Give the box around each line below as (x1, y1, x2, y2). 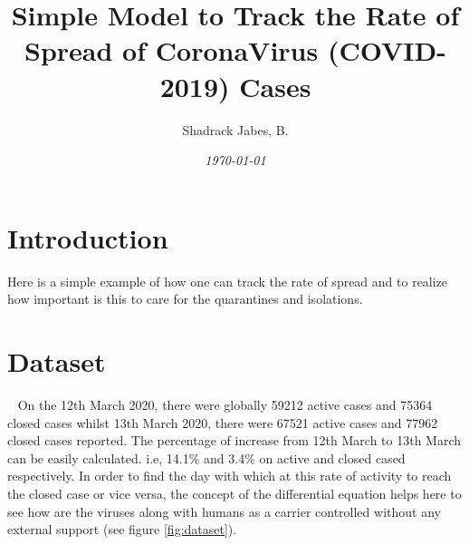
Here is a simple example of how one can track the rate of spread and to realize (7, 271, 448, 290)
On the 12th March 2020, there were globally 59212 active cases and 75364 (17, 394, 433, 414)
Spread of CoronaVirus (24, 32, 319, 69)
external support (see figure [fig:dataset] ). (7, 520, 237, 539)
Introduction (7, 219, 168, 256)
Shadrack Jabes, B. (182, 120, 289, 139)
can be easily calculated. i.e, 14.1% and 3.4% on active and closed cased (7, 448, 406, 467)
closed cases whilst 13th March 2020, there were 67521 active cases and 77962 (7, 413, 438, 432)
